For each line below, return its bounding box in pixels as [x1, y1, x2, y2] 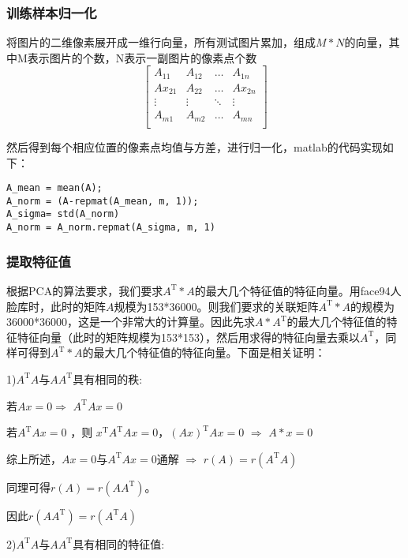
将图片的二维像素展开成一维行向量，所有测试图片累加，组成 [6, 34, 316, 51]
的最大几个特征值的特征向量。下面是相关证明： [82, 344, 326, 361]
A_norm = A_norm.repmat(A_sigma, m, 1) [6, 222, 215, 234]
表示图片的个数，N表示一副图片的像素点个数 [27, 49, 257, 66]
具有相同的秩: [73, 370, 143, 387]
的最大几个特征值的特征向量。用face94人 [194, 282, 402, 298]
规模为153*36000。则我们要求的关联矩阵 [114, 298, 319, 314]
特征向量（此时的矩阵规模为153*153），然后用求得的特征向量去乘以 [17, 328, 360, 345]
